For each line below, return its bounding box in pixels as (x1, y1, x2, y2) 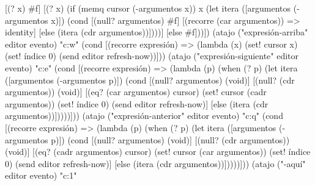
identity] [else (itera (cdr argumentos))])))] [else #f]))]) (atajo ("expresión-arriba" (5, 26, 308, 38)
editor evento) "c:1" (5, 169, 77, 182)
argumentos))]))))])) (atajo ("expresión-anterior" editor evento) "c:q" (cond (5, 109, 283, 122)
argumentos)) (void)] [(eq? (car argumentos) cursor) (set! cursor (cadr (5, 85, 267, 98)
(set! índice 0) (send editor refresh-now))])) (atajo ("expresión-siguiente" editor (5, 49, 299, 62)
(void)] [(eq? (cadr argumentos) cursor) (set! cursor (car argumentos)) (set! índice (5, 145, 311, 158)
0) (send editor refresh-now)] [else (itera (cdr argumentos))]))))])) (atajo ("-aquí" (5, 157, 306, 170)
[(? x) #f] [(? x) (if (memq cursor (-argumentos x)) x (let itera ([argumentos (5, 2, 291, 14)
